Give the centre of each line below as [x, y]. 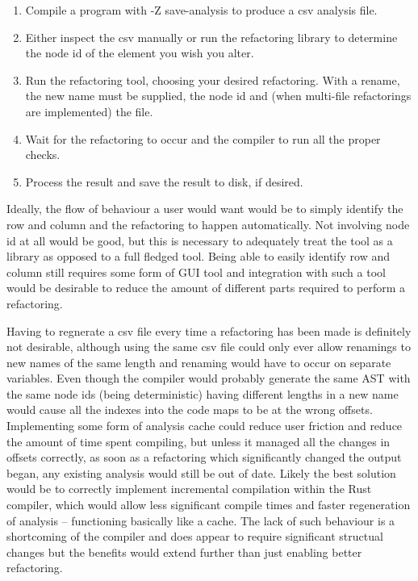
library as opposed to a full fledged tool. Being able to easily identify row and [199, 256]
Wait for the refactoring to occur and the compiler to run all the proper [203, 138]
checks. [43, 155]
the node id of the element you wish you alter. [140, 53]
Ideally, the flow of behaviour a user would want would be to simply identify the [205, 209]
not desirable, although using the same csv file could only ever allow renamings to [209, 347]
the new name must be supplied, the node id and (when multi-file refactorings [218, 96]
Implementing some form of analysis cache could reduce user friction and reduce [205, 426]
